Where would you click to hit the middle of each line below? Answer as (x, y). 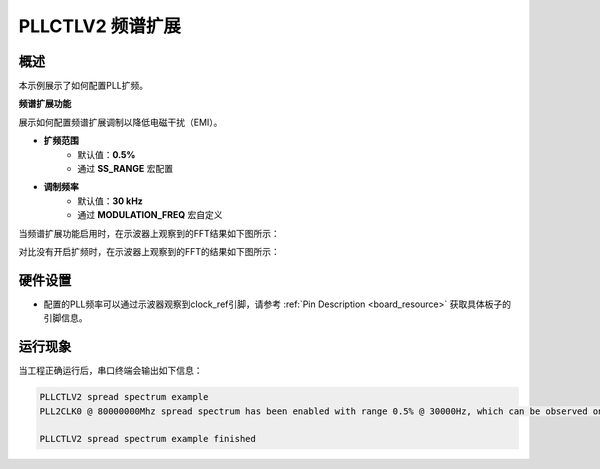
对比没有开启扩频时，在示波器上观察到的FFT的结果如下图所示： (149, 251)
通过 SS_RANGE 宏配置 (125, 169)
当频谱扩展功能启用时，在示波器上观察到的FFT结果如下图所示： (149, 233)
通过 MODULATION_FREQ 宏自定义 (150, 215)
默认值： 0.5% (106, 154)
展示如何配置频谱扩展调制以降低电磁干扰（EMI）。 (120, 122)
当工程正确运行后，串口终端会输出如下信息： (110, 371)
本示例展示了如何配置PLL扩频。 (83, 86)
